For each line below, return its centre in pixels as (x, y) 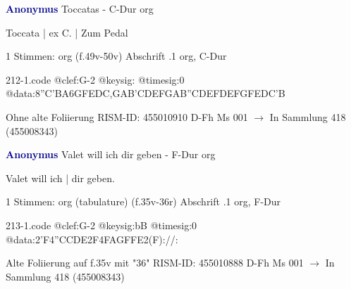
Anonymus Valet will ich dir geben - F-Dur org (111, 154)
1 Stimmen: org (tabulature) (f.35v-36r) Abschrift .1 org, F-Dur (143, 201)
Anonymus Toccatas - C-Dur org (80, 8)
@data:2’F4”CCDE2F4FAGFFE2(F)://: (92, 239)
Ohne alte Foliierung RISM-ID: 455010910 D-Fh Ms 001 (127, 116)
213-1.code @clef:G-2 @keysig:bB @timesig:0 (101, 225)
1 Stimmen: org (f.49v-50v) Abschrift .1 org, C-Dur (116, 56)
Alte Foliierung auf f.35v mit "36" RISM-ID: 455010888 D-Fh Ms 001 (155, 263)
